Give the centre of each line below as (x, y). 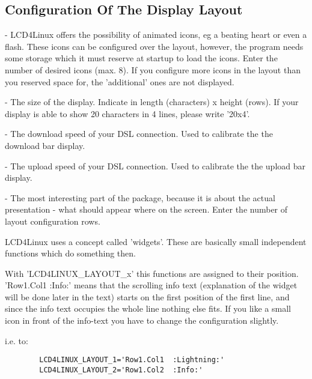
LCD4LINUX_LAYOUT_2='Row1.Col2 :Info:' (121, 370)
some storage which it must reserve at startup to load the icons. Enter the (141, 58)
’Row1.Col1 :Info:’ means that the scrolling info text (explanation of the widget (151, 285)
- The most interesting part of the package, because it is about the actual (140, 197)
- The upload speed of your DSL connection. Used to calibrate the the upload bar (155, 165)
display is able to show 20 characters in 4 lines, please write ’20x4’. (127, 113)
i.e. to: (17, 340)
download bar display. (45, 145)
